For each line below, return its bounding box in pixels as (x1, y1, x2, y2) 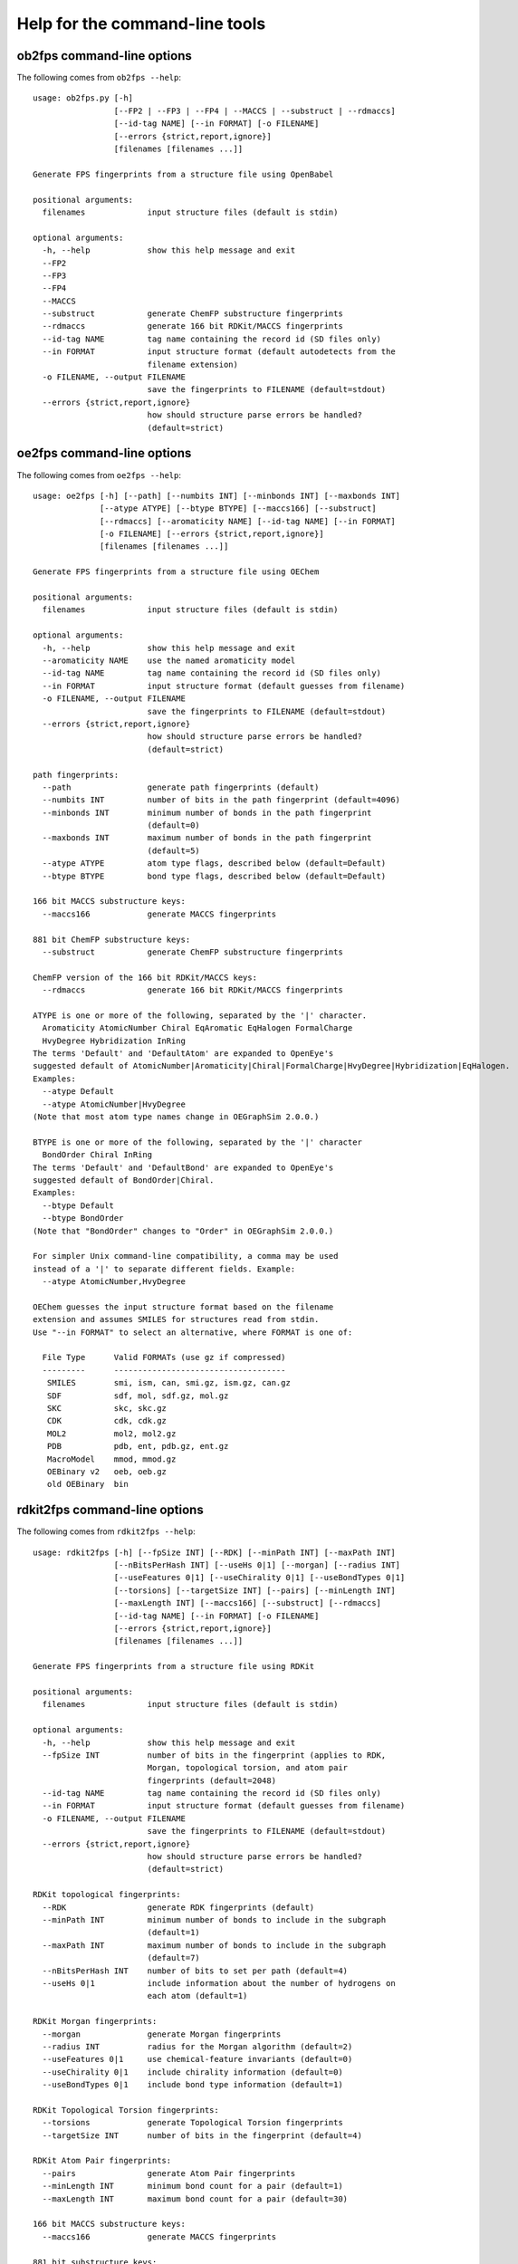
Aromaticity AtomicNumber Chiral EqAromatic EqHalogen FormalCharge (42, 1023, 353, 1033)
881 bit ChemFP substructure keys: (33, 934, 191, 945)
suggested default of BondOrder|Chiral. (33, 1175, 215, 1185)
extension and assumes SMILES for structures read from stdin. (33, 1314, 320, 1325)
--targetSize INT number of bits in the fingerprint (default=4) (42, 2130, 362, 2141)
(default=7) (147, 1952, 201, 1963)
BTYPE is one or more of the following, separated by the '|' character (33, 1137, 362, 1147)
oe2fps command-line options (16, 446, 192, 461)
